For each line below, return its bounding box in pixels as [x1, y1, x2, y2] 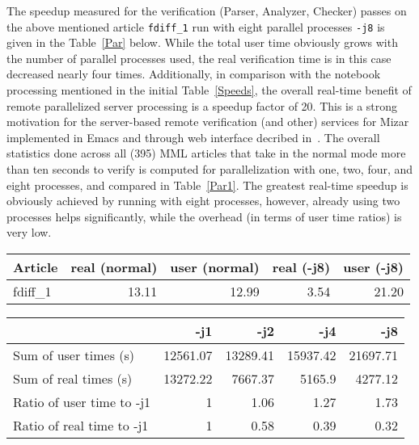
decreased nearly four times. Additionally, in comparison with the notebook [6, 65, 381, 82]
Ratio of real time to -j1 [13, 415, 149, 435]
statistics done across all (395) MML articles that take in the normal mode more [6, 145, 406, 162]
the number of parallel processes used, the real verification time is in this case [6, 49, 391, 66]
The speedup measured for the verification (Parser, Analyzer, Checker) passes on [6, 2, 407, 19]
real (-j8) [272, 257, 331, 276]
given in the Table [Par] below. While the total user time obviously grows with [6, 34, 398, 51]
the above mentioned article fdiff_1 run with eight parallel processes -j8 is [6, 18, 385, 35]
